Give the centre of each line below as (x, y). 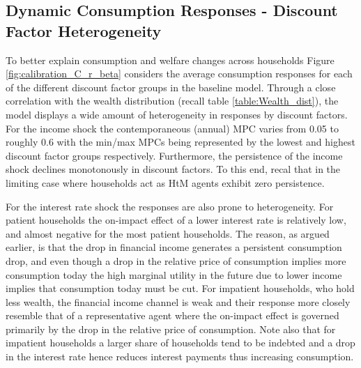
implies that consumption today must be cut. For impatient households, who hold (180, 288)
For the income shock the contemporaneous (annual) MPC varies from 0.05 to (172, 128)
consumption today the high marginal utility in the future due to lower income (174, 274)
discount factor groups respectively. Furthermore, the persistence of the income (174, 155)
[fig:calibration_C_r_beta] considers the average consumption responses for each (179, 74)
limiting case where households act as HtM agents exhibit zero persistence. (165, 182)
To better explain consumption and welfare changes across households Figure (170, 60)
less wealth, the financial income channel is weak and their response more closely (178, 301)
